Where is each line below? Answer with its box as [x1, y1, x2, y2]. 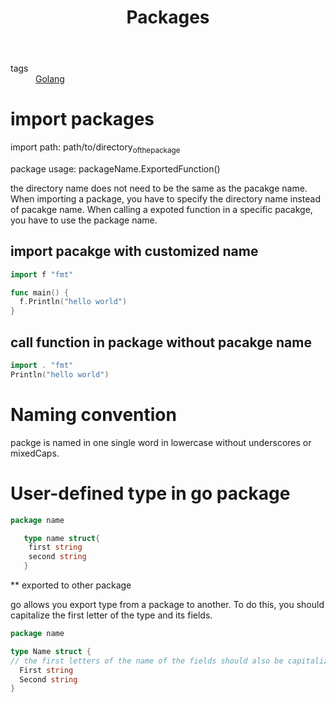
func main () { [10, 287, 70, 298]
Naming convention [10, 403, 177, 426]
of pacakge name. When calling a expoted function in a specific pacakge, [10, 203, 313, 215]
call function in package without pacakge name [10, 334, 312, 351]
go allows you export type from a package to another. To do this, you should [10, 599, 325, 611]
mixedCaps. [10, 447, 60, 459]
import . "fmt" [10, 361, 74, 371]
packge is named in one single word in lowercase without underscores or [10, 436, 312, 448]
